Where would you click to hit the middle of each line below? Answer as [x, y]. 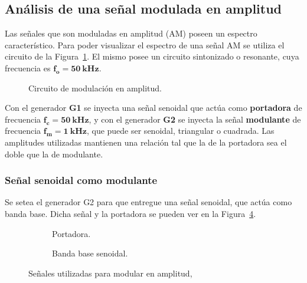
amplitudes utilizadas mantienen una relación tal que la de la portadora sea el [146, 142]
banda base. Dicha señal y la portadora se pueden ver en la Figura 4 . [130, 213]
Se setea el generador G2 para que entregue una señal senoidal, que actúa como [148, 202]
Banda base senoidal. [90, 253]
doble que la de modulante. [54, 154]
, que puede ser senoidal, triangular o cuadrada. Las [180, 131]
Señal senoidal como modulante [81, 180]
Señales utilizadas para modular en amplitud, [110, 273]
